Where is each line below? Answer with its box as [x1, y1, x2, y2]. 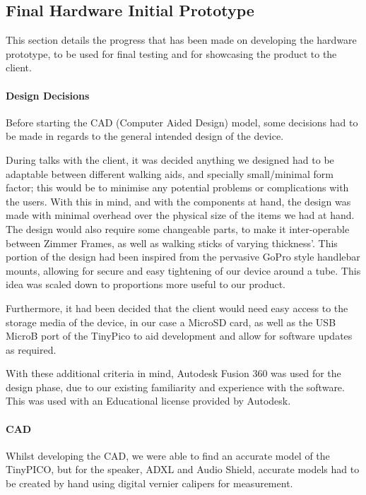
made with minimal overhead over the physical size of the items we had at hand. [6, 208, 355, 222]
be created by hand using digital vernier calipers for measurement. [6, 476, 293, 491]
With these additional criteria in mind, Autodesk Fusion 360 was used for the [6, 366, 341, 381]
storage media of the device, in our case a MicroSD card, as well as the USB [6, 314, 336, 329]
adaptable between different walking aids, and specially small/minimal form [6, 166, 333, 181]
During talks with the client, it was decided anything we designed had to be [6, 152, 334, 167]
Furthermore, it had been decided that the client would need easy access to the [6, 300, 348, 315]
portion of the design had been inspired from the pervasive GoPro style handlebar [6, 249, 360, 264]
